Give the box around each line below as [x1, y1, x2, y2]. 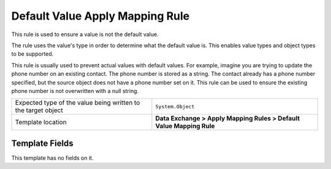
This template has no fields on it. [11, 154, 94, 162]
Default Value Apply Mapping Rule [11, 9, 190, 23]
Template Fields [11, 138, 74, 148]
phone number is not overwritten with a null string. [11, 87, 139, 94]
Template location [15, 118, 67, 127]
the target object [15, 106, 64, 115]
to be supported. [11, 50, 54, 58]
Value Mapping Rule [155, 122, 215, 130]
